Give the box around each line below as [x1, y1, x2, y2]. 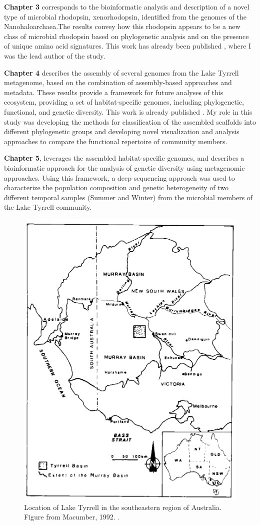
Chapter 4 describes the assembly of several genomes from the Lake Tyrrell [4, 67, 239, 78]
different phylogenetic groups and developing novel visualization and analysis [4, 126, 239, 137]
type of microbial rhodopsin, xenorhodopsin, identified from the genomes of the [4, 11, 246, 22]
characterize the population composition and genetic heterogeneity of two [4, 182, 228, 193]
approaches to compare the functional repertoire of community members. [4, 136, 227, 146]
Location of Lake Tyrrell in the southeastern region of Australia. [24, 501, 221, 512]
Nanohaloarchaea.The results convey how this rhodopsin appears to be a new [4, 21, 240, 32]
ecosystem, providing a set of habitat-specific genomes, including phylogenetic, [4, 97, 244, 107]
